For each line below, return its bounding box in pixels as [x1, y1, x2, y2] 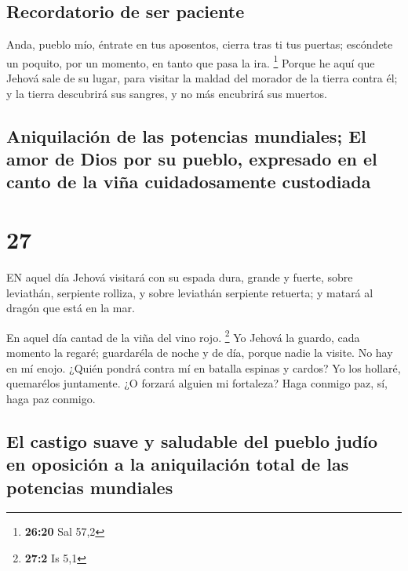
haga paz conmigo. [6, 390, 96, 406]
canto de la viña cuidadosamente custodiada [6, 169, 371, 194]
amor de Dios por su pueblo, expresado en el [6, 147, 377, 171]
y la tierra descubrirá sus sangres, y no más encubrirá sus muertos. [6, 85, 327, 101]
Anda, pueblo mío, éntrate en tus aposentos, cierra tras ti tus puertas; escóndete [6, 36, 393, 53]
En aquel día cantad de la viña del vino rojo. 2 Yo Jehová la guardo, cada [6, 326, 360, 345]
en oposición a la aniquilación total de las [6, 452, 349, 476]
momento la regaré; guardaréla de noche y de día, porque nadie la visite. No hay [6, 344, 393, 360]
